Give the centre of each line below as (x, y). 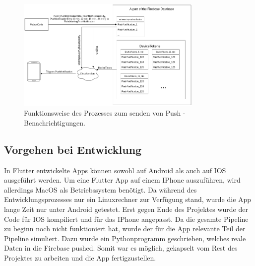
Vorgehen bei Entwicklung (73, 149)
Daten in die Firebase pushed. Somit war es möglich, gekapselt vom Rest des (121, 248)
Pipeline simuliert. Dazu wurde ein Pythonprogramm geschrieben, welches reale (125, 238)
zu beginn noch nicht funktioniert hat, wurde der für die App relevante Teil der (125, 229)
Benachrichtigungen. (55, 122)
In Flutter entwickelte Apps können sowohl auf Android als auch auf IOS (115, 170)
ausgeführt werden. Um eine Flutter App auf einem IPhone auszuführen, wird (122, 180)
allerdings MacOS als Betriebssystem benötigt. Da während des (100, 189)
